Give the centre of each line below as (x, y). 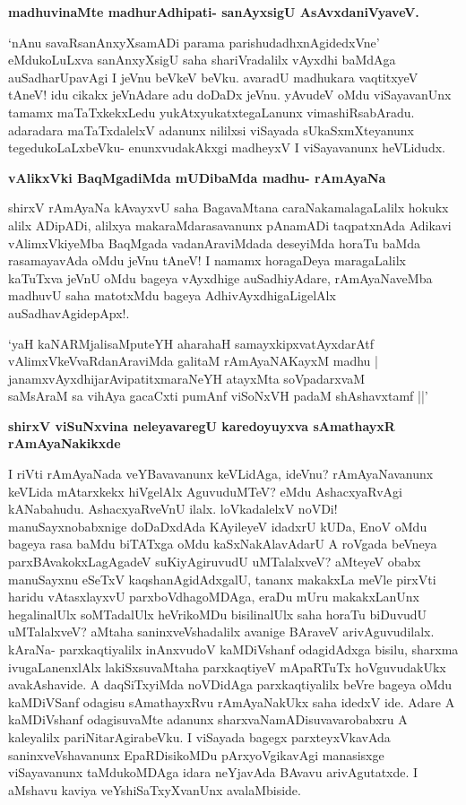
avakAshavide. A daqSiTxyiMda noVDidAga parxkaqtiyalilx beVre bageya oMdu (230, 684)
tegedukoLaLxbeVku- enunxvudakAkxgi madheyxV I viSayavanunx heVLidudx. (227, 147)
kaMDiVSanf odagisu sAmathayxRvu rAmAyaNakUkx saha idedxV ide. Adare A (232, 701)
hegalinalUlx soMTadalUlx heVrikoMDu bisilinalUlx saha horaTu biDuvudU (218, 614)
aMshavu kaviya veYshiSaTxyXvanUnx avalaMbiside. (155, 789)
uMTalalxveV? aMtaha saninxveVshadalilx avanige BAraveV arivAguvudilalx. (221, 632)
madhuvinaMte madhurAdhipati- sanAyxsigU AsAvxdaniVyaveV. (214, 12)
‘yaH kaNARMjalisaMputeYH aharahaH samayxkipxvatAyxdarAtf (191, 343)
